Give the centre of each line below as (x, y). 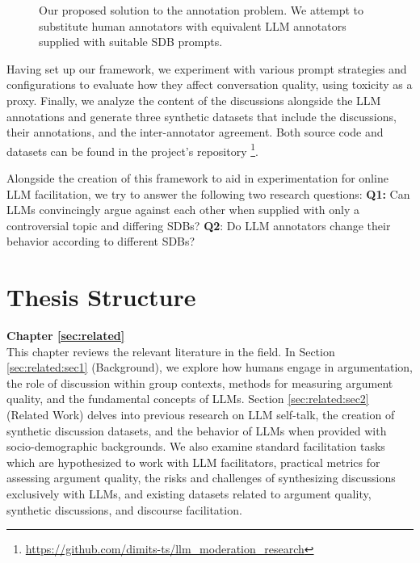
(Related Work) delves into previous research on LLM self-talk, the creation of (201, 415)
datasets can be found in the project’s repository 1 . (132, 149)
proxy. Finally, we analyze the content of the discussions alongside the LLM (194, 100)
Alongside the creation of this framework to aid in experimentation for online (197, 178)
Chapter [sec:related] (66, 336)
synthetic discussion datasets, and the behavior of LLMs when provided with (197, 430)
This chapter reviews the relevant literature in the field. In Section (171, 351)
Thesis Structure (101, 297)
